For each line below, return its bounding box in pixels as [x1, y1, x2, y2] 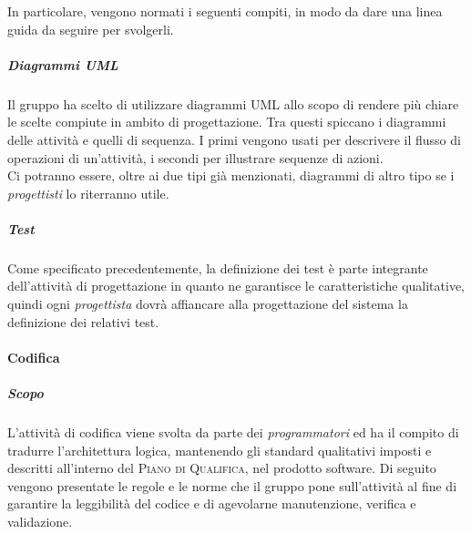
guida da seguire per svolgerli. [7, 19, 174, 38]
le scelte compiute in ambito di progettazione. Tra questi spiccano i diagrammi [7, 112, 446, 131]
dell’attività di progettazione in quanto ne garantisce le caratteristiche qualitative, [7, 276, 465, 295]
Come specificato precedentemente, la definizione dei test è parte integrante [7, 258, 428, 277]
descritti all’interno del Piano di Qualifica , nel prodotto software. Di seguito [7, 458, 436, 478]
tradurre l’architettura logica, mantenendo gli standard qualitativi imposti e [7, 440, 432, 459]
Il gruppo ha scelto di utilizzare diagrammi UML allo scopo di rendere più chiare [7, 94, 459, 113]
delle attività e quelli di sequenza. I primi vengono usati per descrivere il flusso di [7, 129, 461, 149]
